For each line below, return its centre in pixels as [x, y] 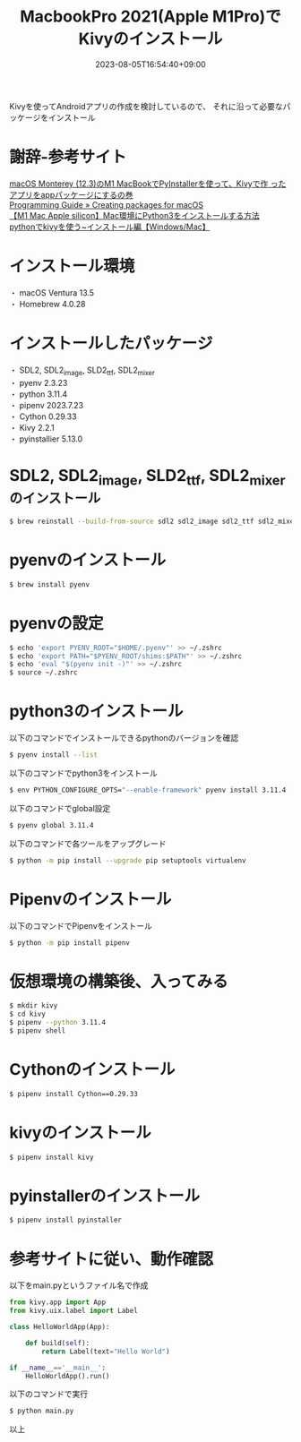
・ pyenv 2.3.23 [39, 382]
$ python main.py [42, 1411]
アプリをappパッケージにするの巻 [71, 194]
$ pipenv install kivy [52, 1157]
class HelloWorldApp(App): [60, 1327]
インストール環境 [72, 266]
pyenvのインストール [88, 560]
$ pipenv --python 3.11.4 [57, 1023]
